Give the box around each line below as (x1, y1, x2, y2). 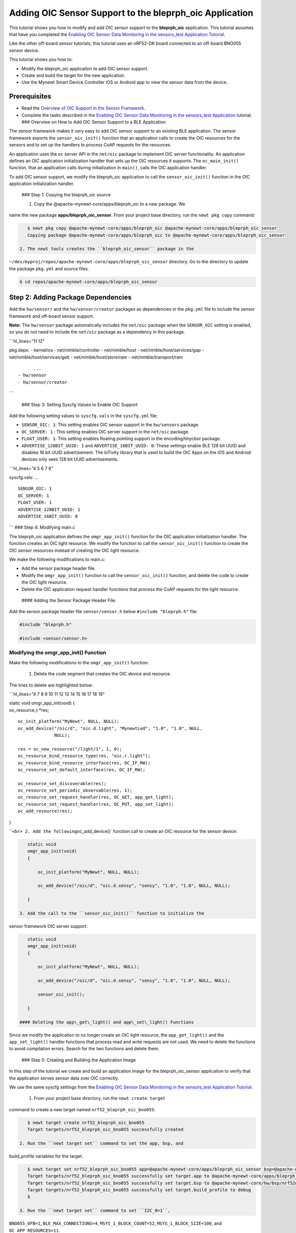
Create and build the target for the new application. (21, 72, 125, 78)
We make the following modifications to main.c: (9, 556, 106, 562)
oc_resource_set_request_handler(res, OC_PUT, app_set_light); (18, 801, 174, 807)
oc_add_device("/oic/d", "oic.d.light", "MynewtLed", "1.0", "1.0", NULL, (18, 725, 203, 731)
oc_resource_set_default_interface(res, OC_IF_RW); (18, 767, 146, 772)
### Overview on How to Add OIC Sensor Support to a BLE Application (21, 119, 166, 125)
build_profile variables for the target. (9, 1153, 83, 1159)
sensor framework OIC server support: (9, 923, 88, 929)
